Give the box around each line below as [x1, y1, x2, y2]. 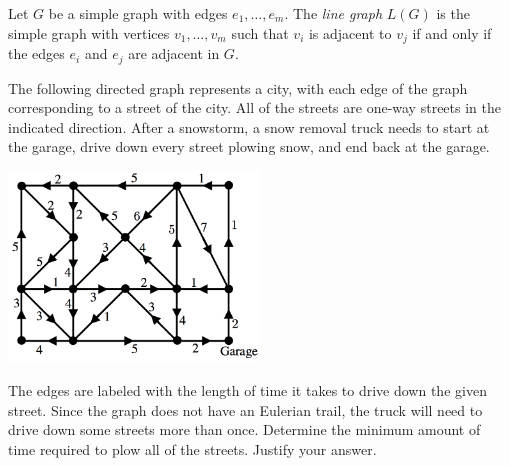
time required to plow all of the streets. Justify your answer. [8, 438, 377, 459]
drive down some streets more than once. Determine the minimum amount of [8, 419, 481, 440]
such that [231, 22, 289, 43]
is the [436, 3, 470, 23]
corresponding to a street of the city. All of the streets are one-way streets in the [8, 97, 501, 118]
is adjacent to [308, 22, 392, 43]
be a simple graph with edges [48, 3, 228, 23]
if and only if [412, 22, 492, 43]
